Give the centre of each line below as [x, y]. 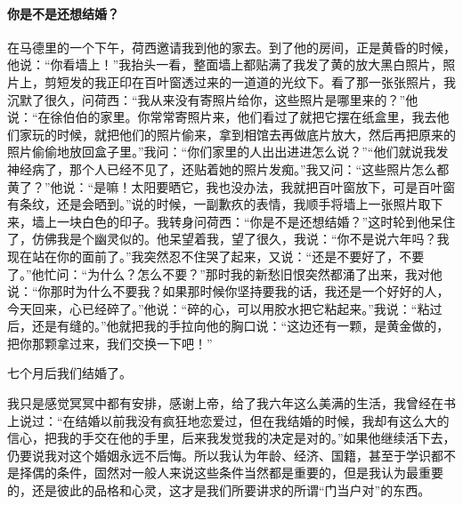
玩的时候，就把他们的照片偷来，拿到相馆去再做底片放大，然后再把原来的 [244, 134]
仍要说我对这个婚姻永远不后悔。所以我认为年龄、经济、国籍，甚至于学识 [219, 455]
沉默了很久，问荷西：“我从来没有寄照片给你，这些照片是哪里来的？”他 [213, 99]
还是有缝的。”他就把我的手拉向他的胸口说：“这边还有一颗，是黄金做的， [240, 326]
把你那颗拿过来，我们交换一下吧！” [110, 343]
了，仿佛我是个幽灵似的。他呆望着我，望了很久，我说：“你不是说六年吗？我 [228, 239]
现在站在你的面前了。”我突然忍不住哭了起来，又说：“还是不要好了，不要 [216, 256]
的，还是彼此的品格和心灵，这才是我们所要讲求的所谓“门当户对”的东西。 [219, 490]
